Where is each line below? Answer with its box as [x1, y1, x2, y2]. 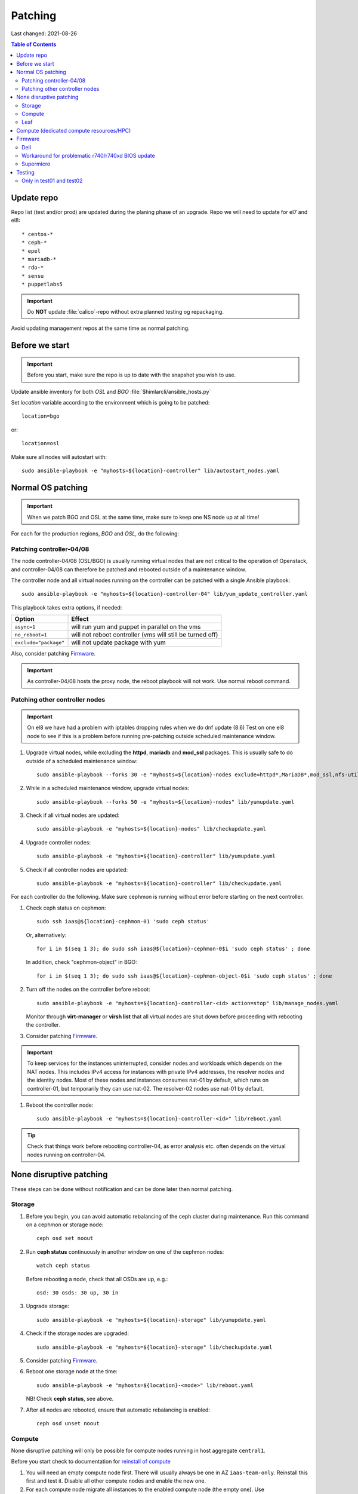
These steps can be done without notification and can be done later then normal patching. [11, 1185, 233, 1192]
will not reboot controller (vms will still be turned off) [71, 630, 218, 639]
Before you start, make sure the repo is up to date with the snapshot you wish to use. [27, 371, 236, 379]
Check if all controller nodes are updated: [26, 866, 128, 873]
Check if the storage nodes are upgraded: [26, 1330, 129, 1337]
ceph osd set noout [36, 1235, 94, 1242]
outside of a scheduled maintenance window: [26, 757, 138, 764]
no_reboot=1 [14, 631, 47, 638]
